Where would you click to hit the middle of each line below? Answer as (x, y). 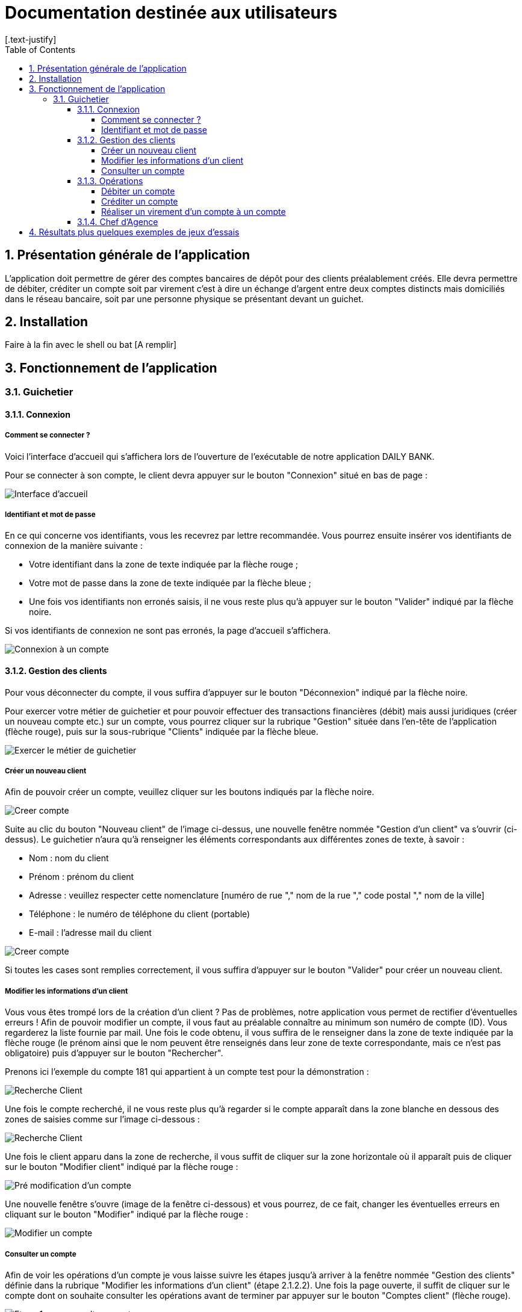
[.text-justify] (31, 39)
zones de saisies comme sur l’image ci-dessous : (102, 1119)
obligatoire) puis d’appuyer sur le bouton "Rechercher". (114, 1053)
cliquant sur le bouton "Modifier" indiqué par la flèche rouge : (127, 1215)
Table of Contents (40, 49)
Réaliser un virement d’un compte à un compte (194, 211)
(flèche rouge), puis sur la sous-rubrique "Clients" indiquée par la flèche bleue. (162, 731)
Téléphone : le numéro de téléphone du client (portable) (140, 914)
